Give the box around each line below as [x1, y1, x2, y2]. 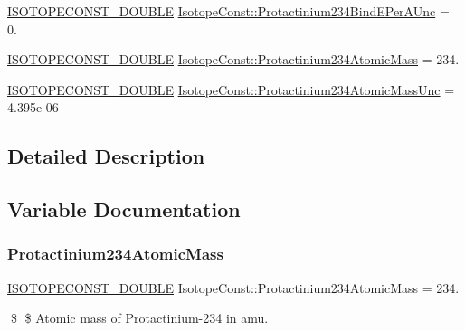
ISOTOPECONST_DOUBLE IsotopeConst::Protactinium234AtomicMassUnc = [7, 80, 455, 99]
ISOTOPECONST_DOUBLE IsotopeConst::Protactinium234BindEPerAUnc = [7, 2, 450, 20]
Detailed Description [7, 142, 205, 170]
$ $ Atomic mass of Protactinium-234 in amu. [10, 308, 269, 327]
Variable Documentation [7, 195, 241, 223]
